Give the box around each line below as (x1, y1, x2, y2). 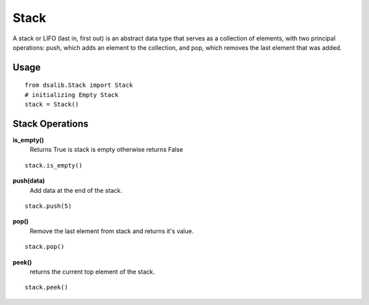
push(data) (12, 176, 45, 185)
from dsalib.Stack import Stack (25, 81, 133, 89)
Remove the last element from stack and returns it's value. (29, 226, 194, 235)
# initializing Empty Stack (25, 91, 119, 98)
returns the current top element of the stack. (29, 267, 155, 276)
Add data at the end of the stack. (29, 186, 122, 194)
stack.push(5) (25, 202, 72, 210)
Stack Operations (12, 118, 89, 129)
